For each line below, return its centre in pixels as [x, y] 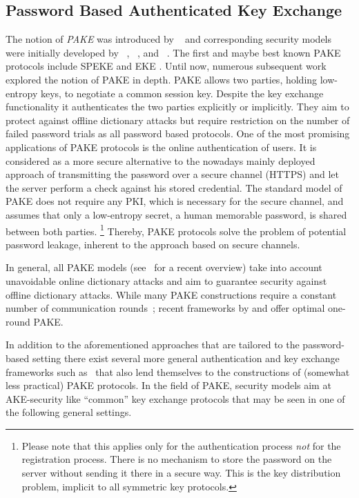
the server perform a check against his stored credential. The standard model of [174, 187]
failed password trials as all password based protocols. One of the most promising [178, 133]
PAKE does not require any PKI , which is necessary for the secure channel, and [175, 201]
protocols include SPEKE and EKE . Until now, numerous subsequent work [166, 66]
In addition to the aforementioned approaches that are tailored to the [153, 345]
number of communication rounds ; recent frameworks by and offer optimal [165, 308]
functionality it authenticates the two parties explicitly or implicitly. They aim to [177, 107]
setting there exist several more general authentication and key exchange [186, 358]
